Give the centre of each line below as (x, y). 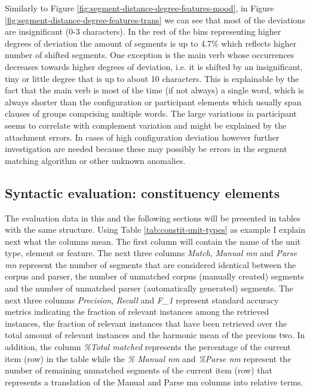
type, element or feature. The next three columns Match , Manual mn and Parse (151, 253)
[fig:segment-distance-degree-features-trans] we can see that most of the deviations (155, 19)
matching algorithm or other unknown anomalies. (95, 160)
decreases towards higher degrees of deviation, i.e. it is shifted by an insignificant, (154, 66)
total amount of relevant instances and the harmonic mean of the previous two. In (155, 335)
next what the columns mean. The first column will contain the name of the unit (153, 241)
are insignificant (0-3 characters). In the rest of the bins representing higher (143, 31)
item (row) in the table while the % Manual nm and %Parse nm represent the (148, 358)
